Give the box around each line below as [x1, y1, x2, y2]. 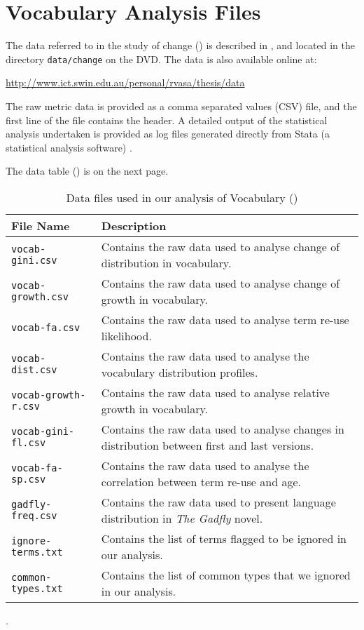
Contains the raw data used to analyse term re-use [101, 311, 349, 328]
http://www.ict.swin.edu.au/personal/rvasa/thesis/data [6, 75, 245, 90]
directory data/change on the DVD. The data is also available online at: [6, 51, 317, 66]
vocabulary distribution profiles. [101, 363, 258, 380]
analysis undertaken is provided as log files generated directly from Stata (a [6, 126, 330, 141]
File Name [11, 217, 70, 234]
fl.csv [11, 436, 46, 448]
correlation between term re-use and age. [101, 473, 301, 490]
